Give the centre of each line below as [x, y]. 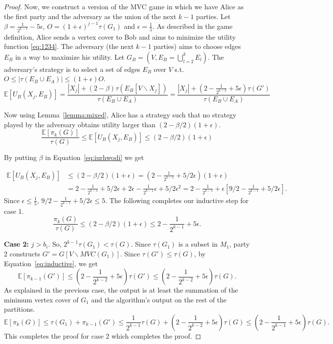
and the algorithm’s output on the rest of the [159, 299]
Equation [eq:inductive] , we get [51, 263]
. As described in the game [193, 26]
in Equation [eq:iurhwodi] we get [95, 157]
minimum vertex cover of [41, 299]
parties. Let [213, 16]
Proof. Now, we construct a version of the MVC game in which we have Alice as [124, 6]
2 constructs [22, 253]
